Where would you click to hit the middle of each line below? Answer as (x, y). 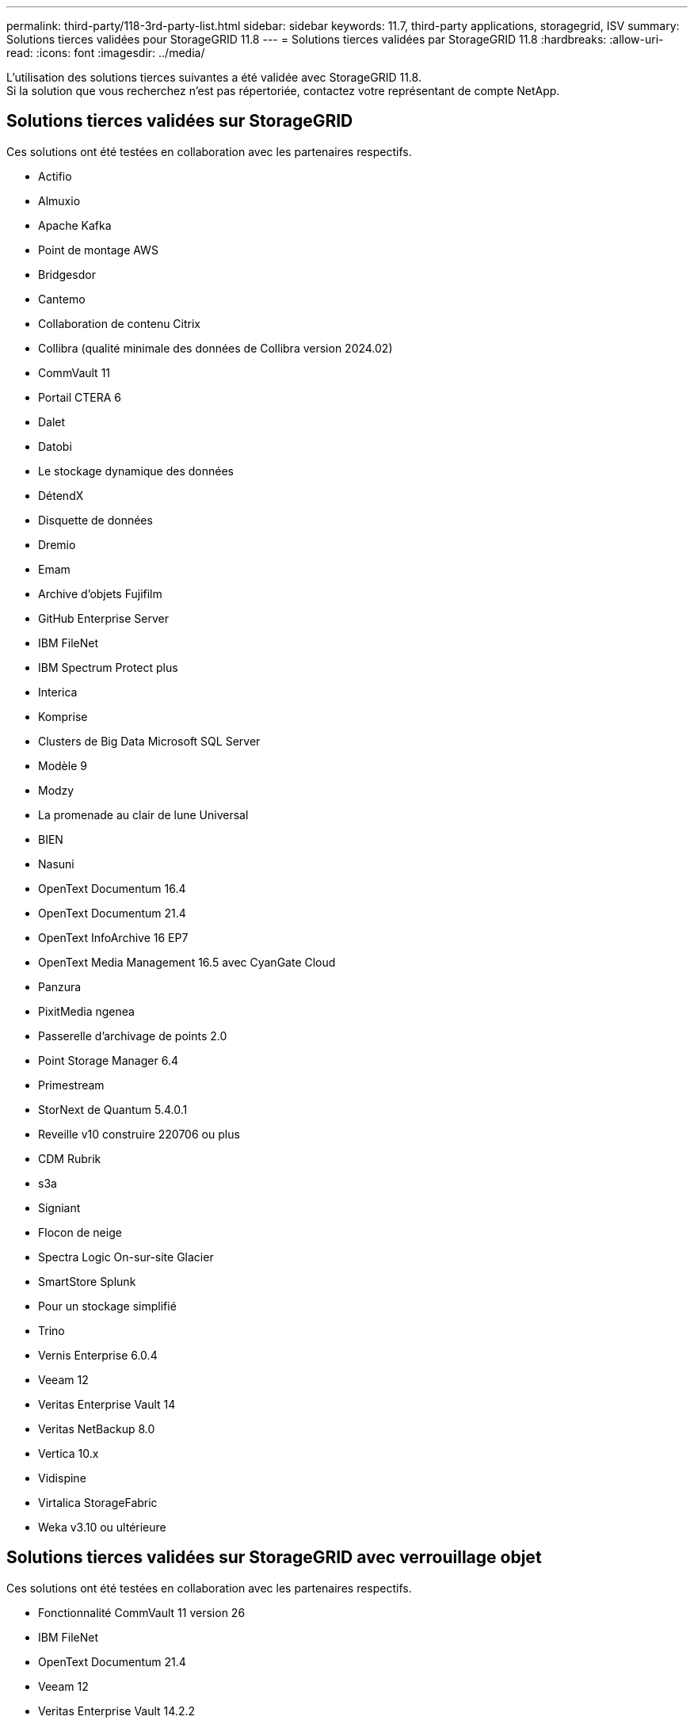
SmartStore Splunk (87, 1281)
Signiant (59, 1207)
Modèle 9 (63, 765)
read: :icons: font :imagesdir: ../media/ (106, 53)
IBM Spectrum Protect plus (108, 667)
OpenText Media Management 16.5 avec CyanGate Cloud (187, 962)
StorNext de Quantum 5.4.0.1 (113, 1109)
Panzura (60, 986)
